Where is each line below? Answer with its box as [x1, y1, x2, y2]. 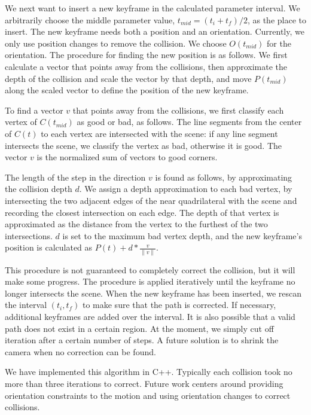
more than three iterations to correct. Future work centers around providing [5, 377, 283, 389]
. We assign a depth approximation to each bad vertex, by [79, 182, 292, 195]
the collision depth [5, 182, 72, 195]
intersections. [5, 229, 53, 242]
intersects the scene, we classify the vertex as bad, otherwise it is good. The [5, 139, 282, 151]
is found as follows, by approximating [155, 170, 292, 183]
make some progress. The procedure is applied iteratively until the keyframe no [5, 275, 295, 288]
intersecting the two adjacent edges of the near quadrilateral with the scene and [5, 194, 297, 206]
